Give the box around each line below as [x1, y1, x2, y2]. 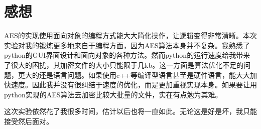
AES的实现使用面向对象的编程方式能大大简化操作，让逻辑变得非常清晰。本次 [4, 30, 257, 41]
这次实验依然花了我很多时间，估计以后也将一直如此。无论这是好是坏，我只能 [4, 106, 257, 116]
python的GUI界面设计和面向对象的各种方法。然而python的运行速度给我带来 [4, 50, 250, 60]
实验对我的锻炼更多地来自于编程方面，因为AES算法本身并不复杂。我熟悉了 [4, 40, 250, 50]
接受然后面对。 [4, 115, 53, 126]
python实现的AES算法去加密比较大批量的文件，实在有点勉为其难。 [4, 89, 222, 99]
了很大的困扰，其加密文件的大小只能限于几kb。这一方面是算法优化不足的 [4, 59, 244, 70]
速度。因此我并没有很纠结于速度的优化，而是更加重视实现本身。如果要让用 [11, 79, 257, 90]
